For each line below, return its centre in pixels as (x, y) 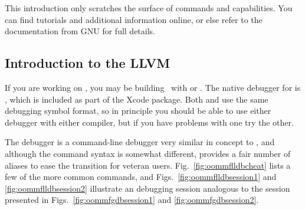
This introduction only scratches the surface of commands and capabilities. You (149, 8)
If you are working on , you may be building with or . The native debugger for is (153, 87)
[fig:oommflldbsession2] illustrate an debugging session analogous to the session (147, 188)
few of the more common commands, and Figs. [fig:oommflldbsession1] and (141, 177)
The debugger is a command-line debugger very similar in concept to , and (140, 142)
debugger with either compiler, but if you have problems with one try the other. (149, 122)
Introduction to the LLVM (88, 63)
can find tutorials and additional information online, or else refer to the (134, 19)
